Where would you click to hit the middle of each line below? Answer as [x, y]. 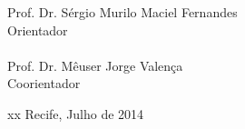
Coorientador [44, 83]
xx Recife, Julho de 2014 [76, 113]
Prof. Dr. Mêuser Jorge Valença [95, 65]
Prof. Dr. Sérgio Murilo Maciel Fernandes [122, 12]
